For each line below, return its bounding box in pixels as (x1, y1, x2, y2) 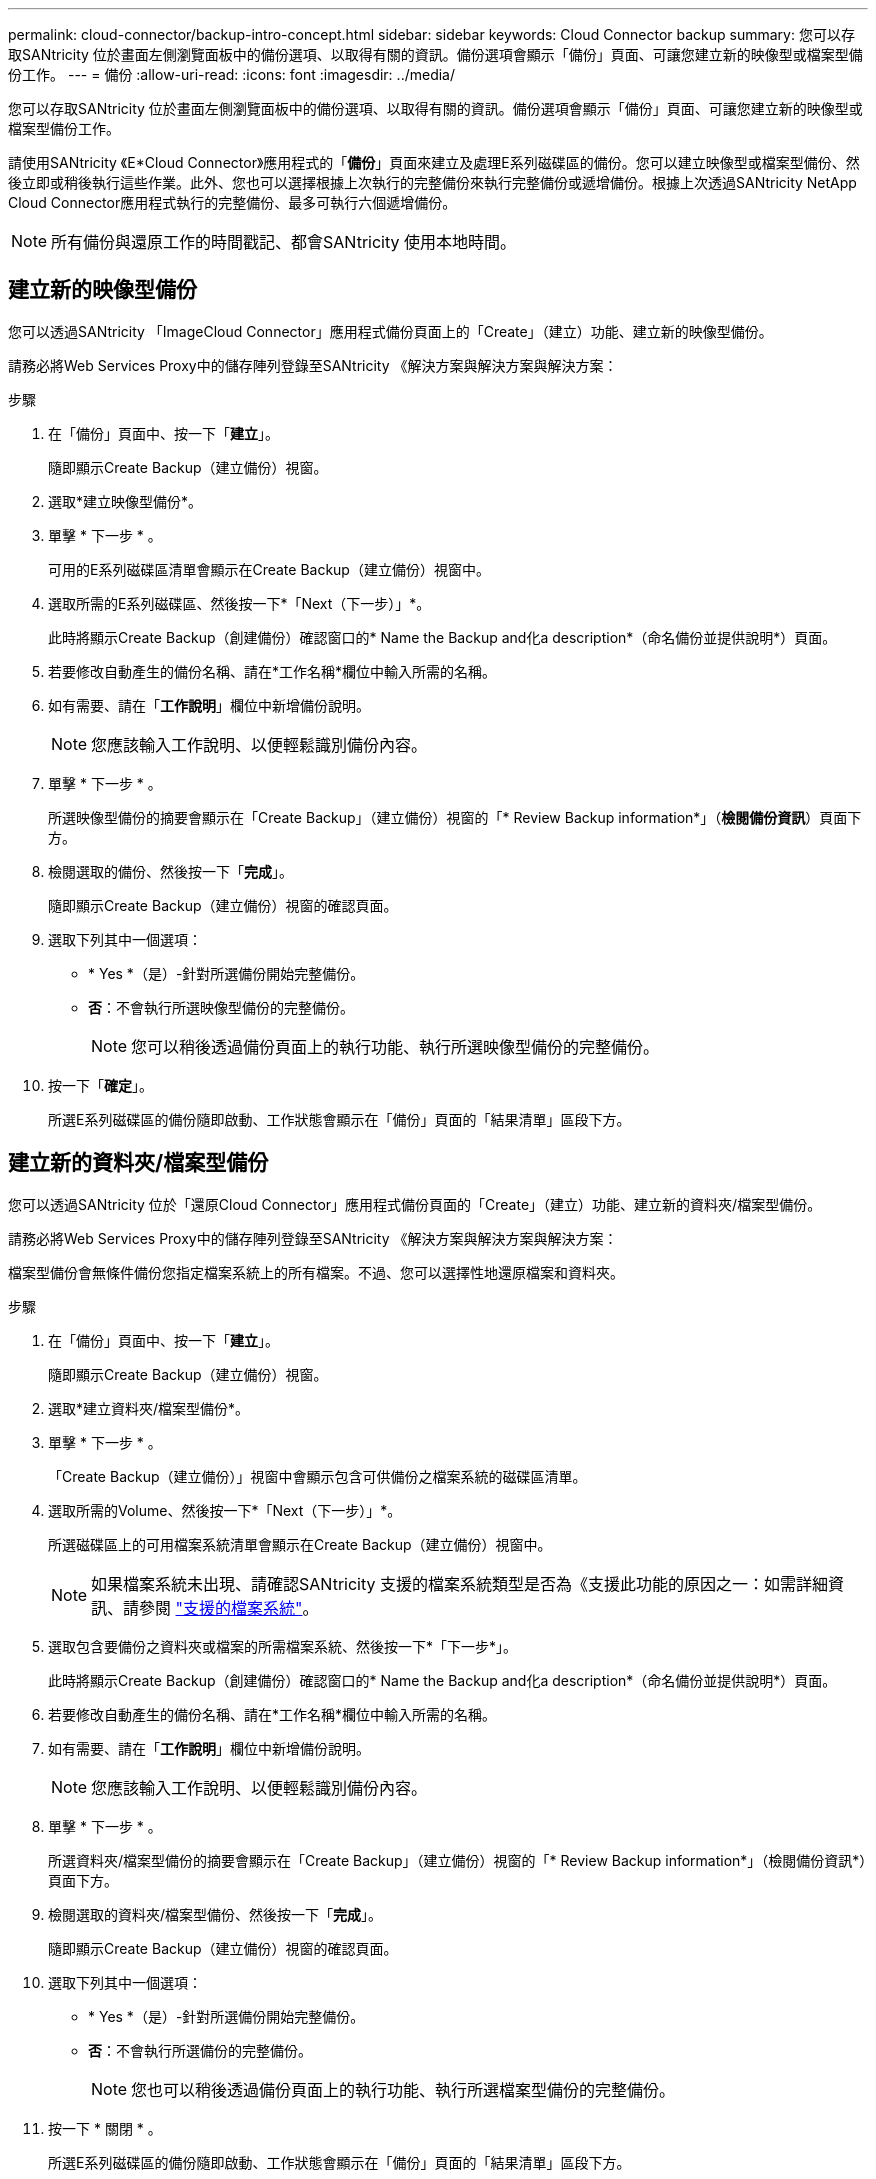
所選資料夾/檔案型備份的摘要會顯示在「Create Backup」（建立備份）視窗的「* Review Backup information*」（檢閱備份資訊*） (48, 1851, 867, 1869)
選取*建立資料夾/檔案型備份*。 (48, 1399, 250, 1417)
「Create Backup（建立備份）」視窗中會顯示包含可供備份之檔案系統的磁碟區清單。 (48, 1467, 587, 1485)
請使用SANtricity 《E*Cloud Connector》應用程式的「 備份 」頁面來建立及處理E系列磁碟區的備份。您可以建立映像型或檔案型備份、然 (8, 154, 860, 171)
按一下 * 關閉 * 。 (48, 2119, 162, 2137)
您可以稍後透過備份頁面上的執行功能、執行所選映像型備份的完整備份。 (131, 1036, 660, 1057)
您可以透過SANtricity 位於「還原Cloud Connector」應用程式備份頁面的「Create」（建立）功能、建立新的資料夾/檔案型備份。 (8, 1195, 822, 1213)
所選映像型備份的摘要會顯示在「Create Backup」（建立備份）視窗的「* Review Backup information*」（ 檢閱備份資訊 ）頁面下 (48, 808, 862, 826)
